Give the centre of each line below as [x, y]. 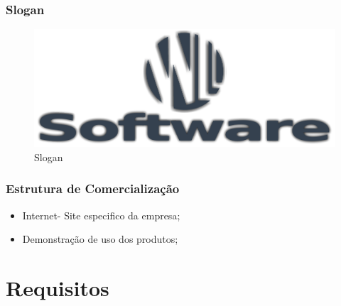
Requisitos [58, 287]
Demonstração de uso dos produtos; [100, 239]
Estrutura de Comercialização [93, 188]
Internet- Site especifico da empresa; [101, 215]
